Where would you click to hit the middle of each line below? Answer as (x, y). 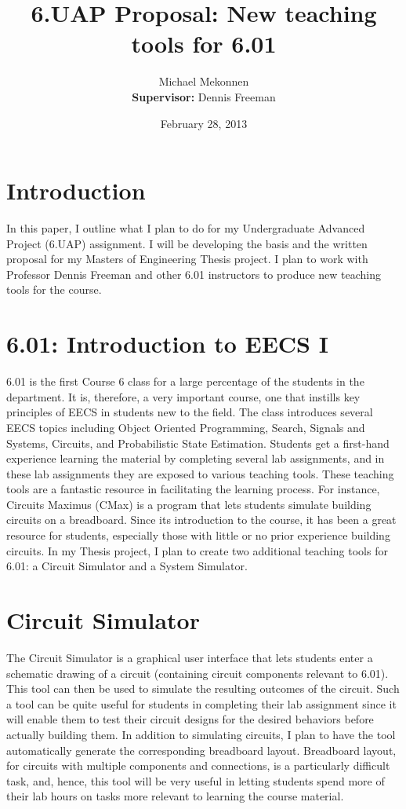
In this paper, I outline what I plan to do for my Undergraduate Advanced (186, 228)
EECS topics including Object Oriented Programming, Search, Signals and (186, 427)
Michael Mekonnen (204, 81)
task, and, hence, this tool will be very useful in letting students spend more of (196, 780)
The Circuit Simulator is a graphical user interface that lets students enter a (190, 657)
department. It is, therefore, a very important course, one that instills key (183, 396)
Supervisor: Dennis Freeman (204, 96)
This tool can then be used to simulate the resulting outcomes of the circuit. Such (203, 688)
